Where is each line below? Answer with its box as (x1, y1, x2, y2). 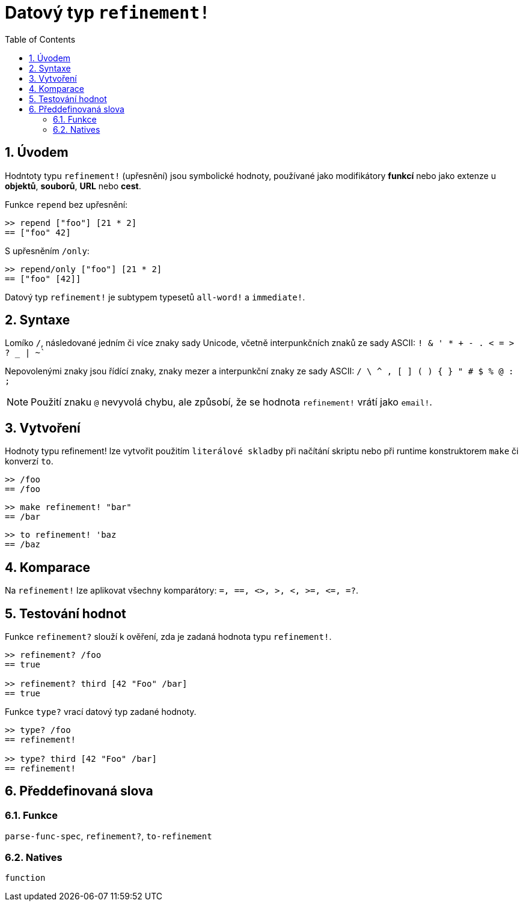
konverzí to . (5, 456, 54, 467)
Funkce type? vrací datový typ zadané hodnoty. (5, 706, 197, 717)
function (5, 872, 46, 883)
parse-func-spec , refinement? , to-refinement (5, 831, 212, 842)
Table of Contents (5, 34, 76, 44)
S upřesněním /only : (5, 245, 90, 256)
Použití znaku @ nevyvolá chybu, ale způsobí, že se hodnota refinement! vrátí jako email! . (31, 396, 432, 409)
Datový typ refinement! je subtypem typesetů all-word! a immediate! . (5, 291, 305, 302)
